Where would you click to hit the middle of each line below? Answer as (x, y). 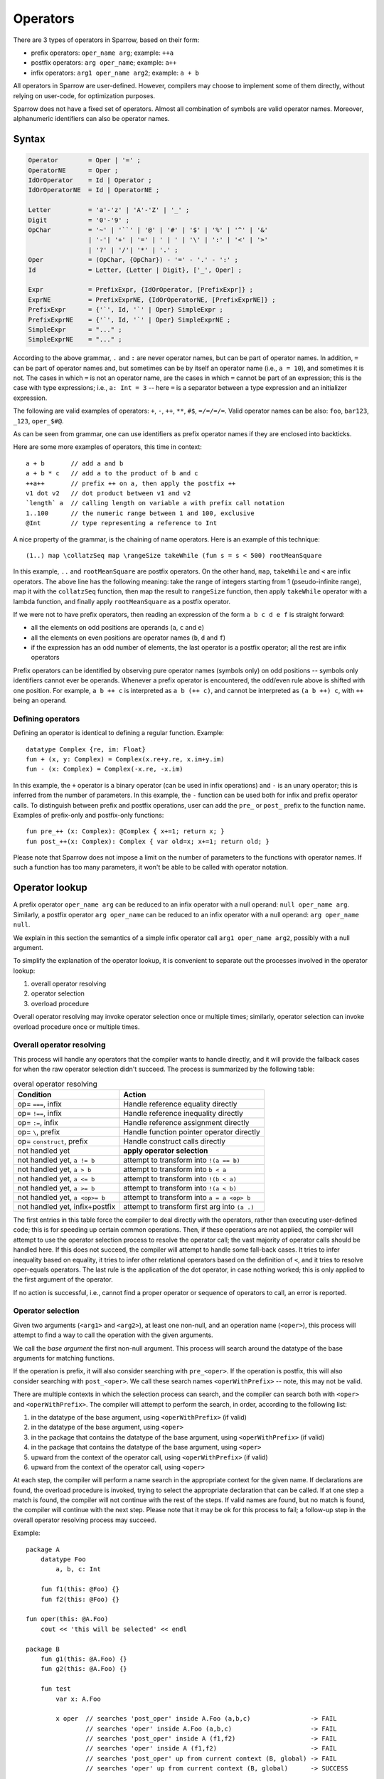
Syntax (29, 139)
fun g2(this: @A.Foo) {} (84, 1669)
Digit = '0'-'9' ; (79, 220)
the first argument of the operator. (63, 1279)
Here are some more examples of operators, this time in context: (107, 447)
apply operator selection (166, 1151)
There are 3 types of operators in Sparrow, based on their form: (106, 40)
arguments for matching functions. (64, 1358)
